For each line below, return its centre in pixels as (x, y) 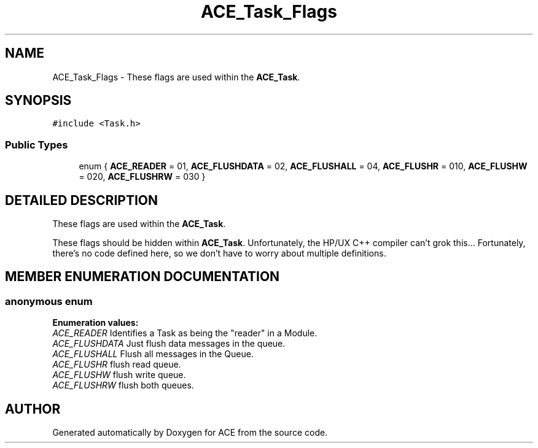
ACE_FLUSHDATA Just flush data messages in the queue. (169, 344)
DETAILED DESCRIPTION (82, 200)
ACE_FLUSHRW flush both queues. (123, 385)
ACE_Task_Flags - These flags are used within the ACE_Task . (176, 77)
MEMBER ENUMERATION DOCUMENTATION (142, 277)
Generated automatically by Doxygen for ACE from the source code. (190, 433)
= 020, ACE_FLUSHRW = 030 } (142, 177)
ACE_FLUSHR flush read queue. (117, 365)
